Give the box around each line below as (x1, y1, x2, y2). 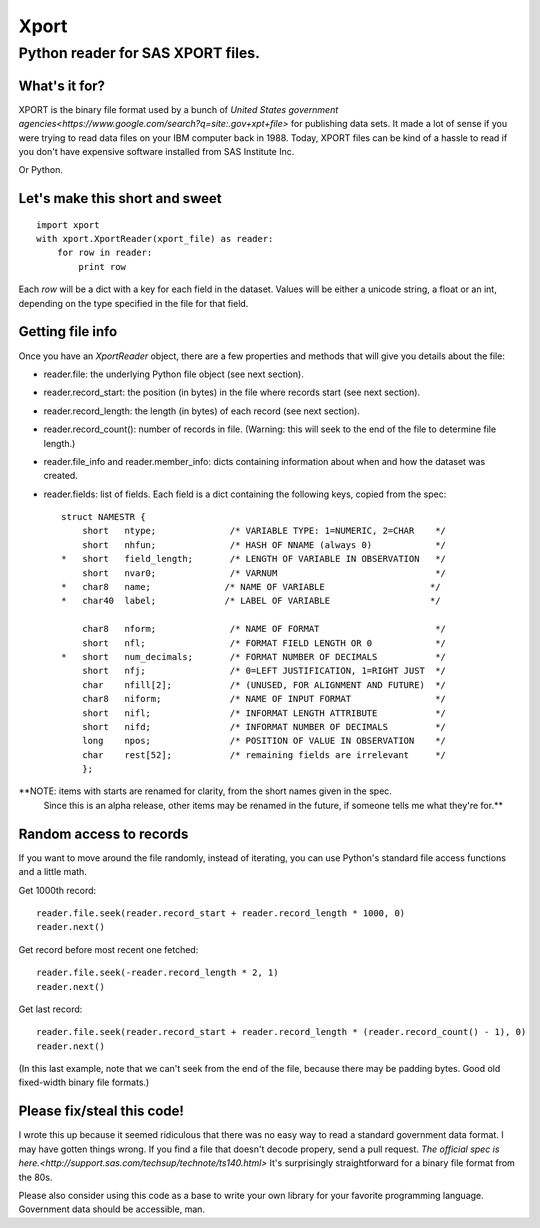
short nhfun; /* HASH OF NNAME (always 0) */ (81, 539, 447, 550)
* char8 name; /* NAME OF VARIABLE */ (61, 581, 441, 593)
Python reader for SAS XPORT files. (18, 44, 260, 62)
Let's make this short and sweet (18, 190, 222, 207)
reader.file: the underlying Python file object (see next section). (43, 368, 304, 380)
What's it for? (18, 77, 105, 94)
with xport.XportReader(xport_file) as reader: (36, 233, 274, 245)
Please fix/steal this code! (18, 1103, 185, 1120)
